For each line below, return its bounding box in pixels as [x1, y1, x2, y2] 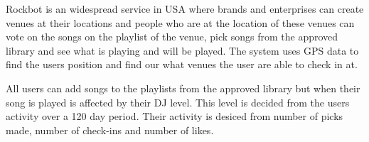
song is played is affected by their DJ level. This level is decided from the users [6, 94, 350, 109]
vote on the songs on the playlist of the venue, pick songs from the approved [6, 29, 338, 44]
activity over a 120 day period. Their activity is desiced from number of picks [6, 109, 343, 124]
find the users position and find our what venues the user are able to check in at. [6, 57, 358, 72]
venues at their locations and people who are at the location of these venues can [6, 15, 355, 30]
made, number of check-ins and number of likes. [6, 122, 214, 137]
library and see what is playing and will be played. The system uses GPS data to [6, 43, 359, 58]
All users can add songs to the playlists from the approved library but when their [6, 80, 360, 95]
